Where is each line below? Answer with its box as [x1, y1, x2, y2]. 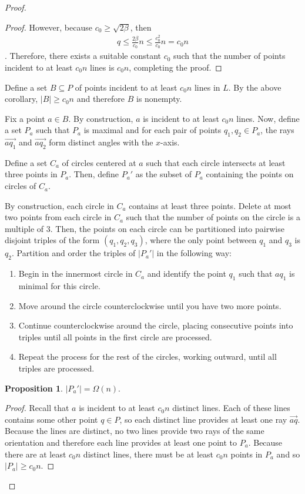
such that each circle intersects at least [146, 156, 286, 168]
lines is [90, 61, 115, 73]
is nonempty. [136, 92, 182, 105]
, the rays [260, 124, 294, 136]
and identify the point [147, 267, 226, 280]
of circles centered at [62, 156, 136, 168]
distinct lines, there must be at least [83, 447, 214, 460]
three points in [5, 168, 58, 180]
